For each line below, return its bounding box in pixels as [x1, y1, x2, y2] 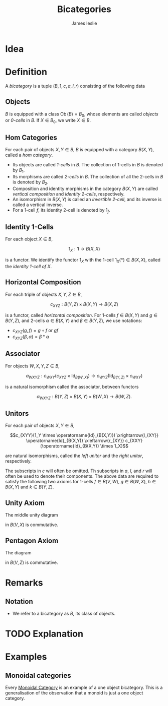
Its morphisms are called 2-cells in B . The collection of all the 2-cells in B [12, 173, 163, 179]
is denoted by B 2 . [12, 179, 49, 186]
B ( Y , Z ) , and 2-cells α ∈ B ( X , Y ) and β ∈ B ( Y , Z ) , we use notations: [5, 317, 142, 324]
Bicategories [57, 4, 112, 15]
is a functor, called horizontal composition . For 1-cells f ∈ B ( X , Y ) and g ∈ [5, 312, 158, 318]
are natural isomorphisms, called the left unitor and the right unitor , [5, 453, 144, 459]
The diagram [5, 549, 32, 555]
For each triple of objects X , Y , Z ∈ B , [5, 291, 82, 297]
